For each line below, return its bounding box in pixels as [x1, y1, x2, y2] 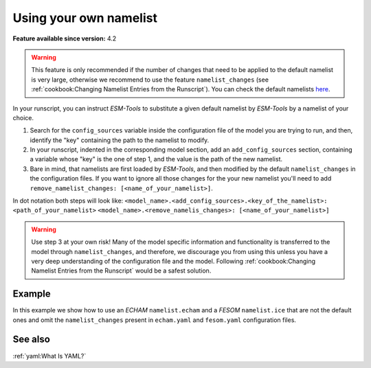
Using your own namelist [12, 10, 158, 25]
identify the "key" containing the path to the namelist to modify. [30, 136, 210, 144]
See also [12, 334, 51, 345]
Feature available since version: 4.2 [12, 34, 117, 43]
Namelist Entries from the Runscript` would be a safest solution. [31, 266, 212, 275]
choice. [12, 113, 34, 122]
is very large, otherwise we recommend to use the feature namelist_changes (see [31, 76, 269, 84]
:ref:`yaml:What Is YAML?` [12, 352, 87, 360]
